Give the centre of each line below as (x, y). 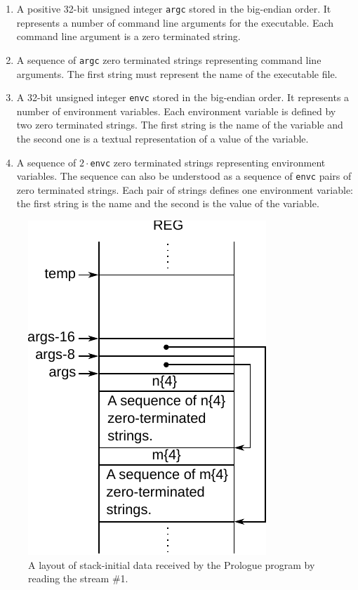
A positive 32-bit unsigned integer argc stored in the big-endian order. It (174, 8)
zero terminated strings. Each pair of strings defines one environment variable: (185, 189)
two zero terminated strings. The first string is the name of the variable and (180, 125)
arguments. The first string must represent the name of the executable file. (177, 73)
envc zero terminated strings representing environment (208, 162)
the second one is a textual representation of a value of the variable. (163, 138)
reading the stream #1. (78, 578)
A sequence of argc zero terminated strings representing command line (169, 59)
